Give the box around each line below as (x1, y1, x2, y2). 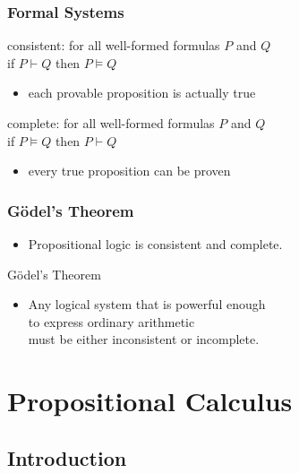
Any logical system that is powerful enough (28, 295, 266, 314)
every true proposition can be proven (28, 161, 231, 180)
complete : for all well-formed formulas (7, 114, 215, 132)
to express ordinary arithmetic (28, 312, 195, 331)
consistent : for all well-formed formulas (7, 36, 220, 55)
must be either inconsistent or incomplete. (28, 330, 260, 348)
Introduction (7, 443, 127, 471)
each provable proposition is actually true (28, 83, 256, 102)
